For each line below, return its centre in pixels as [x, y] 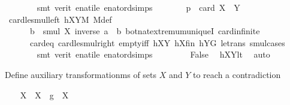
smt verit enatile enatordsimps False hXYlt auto [153, 54]
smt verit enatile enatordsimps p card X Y [138, 7]
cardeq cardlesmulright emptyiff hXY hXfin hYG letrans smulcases [157, 42]
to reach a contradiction [237, 74]
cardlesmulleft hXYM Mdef [60, 19]
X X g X [44, 94]
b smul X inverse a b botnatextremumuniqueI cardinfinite [145, 31]
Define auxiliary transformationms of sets [81, 74]
